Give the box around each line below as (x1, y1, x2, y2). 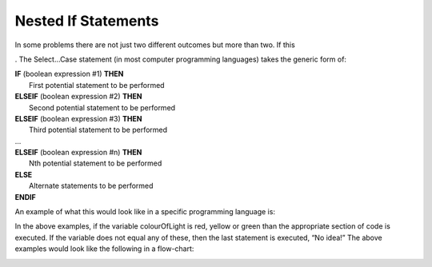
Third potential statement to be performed (29, 125, 168, 135)
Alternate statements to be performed (29, 181, 154, 191)
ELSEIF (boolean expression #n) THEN (14, 148, 142, 157)
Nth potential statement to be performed (29, 158, 162, 168)
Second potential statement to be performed (29, 102, 176, 112)
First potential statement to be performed (29, 80, 165, 90)
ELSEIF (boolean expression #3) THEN (14, 114, 142, 123)
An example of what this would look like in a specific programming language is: (14, 207, 276, 217)
